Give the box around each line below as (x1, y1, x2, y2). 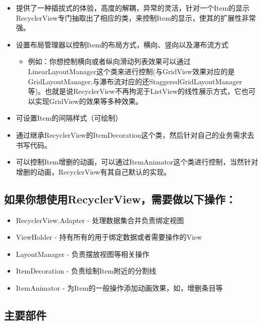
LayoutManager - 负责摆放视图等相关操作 (16, 248, 149, 259)
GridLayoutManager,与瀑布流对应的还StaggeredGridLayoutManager (28, 76, 242, 86)
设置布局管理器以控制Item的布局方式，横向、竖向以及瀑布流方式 (16, 39, 229, 49)
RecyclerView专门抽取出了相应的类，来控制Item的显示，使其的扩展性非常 (16, 12, 256, 23)
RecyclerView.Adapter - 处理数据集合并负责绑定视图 (16, 214, 184, 225)
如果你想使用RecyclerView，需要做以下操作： (4, 191, 236, 206)
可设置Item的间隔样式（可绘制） (16, 113, 123, 123)
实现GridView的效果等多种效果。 (35, 95, 143, 106)
